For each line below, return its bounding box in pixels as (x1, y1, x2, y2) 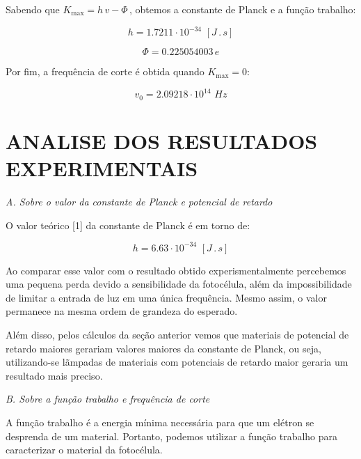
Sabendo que (6, 2, 60, 16)
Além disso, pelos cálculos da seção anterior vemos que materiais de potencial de (6, 327, 349, 342)
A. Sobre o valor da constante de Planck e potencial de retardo (6, 194, 273, 208)
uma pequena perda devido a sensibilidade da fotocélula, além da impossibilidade (6, 277, 352, 291)
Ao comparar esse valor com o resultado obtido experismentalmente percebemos (6, 263, 346, 277)
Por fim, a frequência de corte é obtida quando (6, 64, 204, 79)
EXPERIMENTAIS (6, 154, 198, 182)
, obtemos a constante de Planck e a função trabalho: (129, 2, 356, 16)
